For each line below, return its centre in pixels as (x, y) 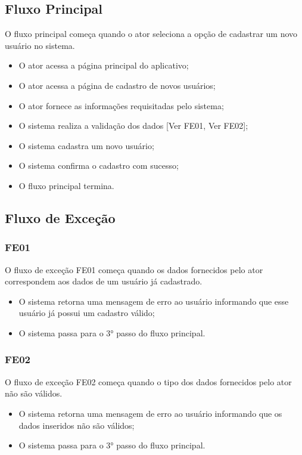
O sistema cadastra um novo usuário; (86, 145)
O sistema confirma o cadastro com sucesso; (99, 165)
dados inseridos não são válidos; (77, 425)
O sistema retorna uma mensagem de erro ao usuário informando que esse (154, 301)
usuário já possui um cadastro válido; (87, 313)
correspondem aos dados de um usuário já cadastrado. (104, 281)
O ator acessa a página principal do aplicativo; (104, 65)
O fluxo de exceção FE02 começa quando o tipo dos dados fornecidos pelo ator (148, 381)
